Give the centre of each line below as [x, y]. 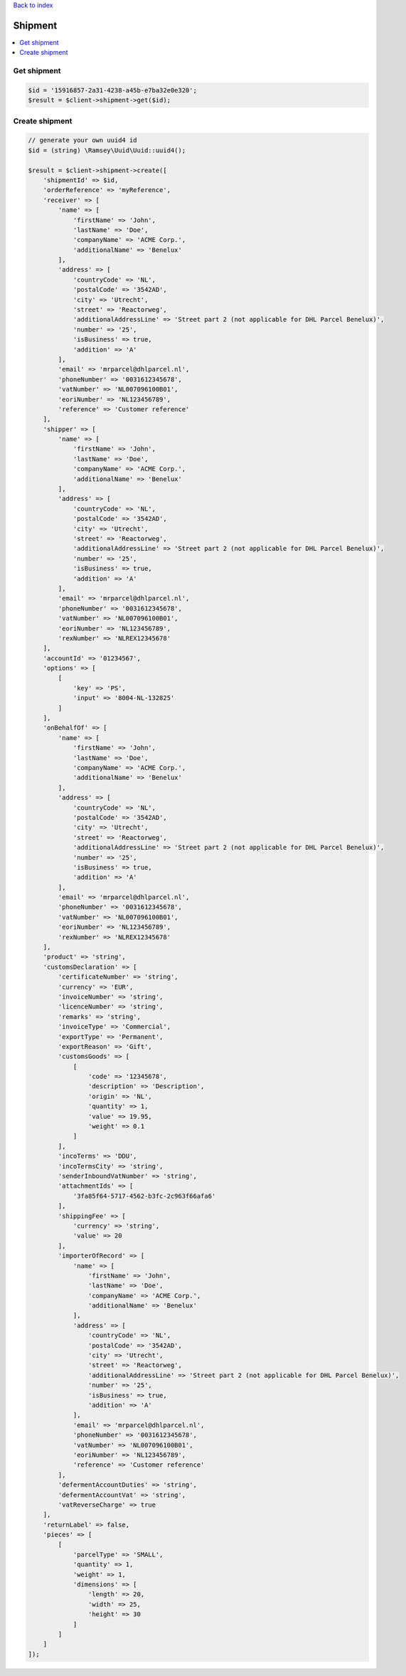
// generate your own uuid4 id [83, 140]
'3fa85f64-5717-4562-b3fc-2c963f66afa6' [144, 1196]
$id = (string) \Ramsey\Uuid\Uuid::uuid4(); [107, 150]
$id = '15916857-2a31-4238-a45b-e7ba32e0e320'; [112, 90]
